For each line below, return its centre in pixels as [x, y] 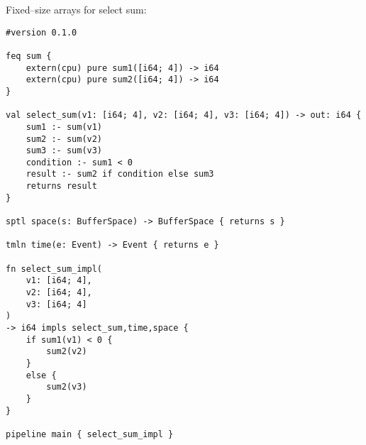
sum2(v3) [67, 387]
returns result [61, 186]
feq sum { [29, 56]
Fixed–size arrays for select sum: [76, 9]
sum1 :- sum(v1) [64, 127]
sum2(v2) [67, 352]
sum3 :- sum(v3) [64, 151]
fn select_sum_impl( [54, 269]
